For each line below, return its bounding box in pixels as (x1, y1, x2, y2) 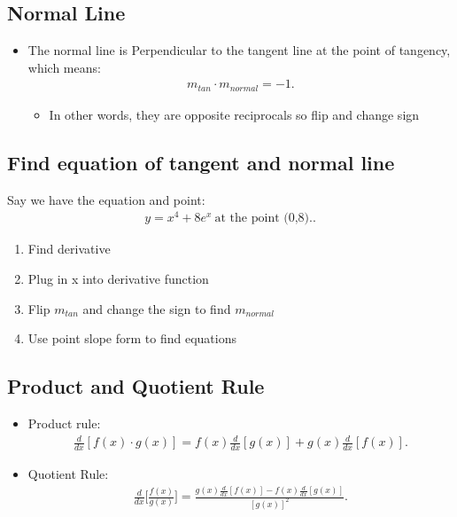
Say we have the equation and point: (7, 190, 205, 208)
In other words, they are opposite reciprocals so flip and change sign (49, 105, 420, 123)
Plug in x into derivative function (27, 269, 209, 287)
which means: (27, 58, 101, 76)
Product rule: (27, 413, 101, 432)
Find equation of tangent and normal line (7, 148, 395, 176)
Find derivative (27, 239, 111, 258)
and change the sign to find (82, 299, 231, 317)
